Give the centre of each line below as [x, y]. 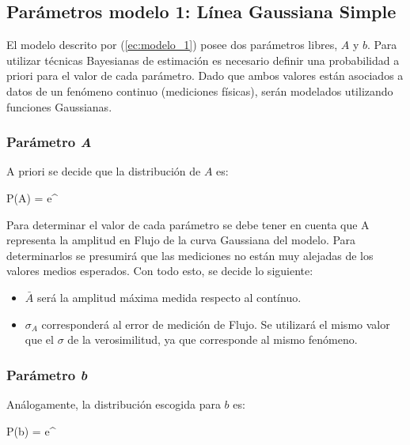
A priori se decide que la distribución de [104, 171]
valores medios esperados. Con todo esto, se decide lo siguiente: [160, 271]
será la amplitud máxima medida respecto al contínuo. [169, 297]
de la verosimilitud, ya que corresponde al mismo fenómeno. [213, 339]
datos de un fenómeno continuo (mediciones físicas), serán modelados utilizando [200, 91]
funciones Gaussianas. [59, 106]
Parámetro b [47, 374]
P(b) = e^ [31, 430]
